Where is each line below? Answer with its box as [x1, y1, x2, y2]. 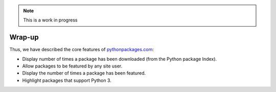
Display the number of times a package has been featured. [22, 70, 146, 76]
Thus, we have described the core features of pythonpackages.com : [9, 47, 154, 53]
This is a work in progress [23, 17, 78, 23]
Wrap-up [9, 33, 39, 42]
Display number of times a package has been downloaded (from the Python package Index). [22, 56, 217, 62]
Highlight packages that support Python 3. [22, 77, 112, 83]
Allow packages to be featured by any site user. [22, 63, 123, 69]
